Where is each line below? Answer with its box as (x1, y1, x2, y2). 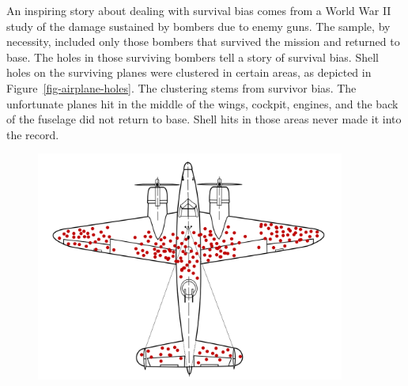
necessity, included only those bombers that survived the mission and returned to (6, 33, 400, 50)
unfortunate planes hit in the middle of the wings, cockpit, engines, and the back (6, 95, 399, 112)
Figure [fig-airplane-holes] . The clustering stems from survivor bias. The (6, 79, 357, 96)
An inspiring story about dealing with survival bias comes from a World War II (6, 2, 391, 18)
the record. (6, 126, 59, 142)
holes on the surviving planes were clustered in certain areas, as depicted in (6, 64, 372, 81)
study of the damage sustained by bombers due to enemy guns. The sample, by (6, 17, 391, 34)
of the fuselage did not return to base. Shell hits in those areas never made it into (6, 111, 402, 127)
